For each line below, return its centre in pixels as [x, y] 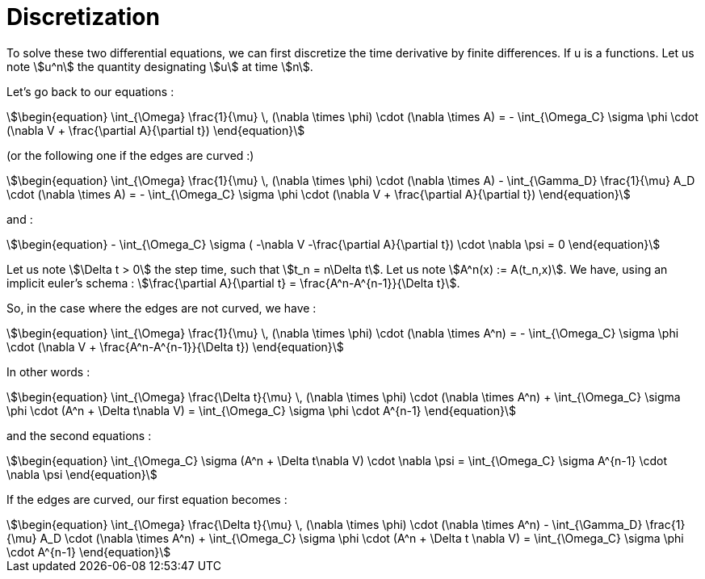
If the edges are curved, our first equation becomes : [147, 499]
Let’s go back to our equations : [90, 91]
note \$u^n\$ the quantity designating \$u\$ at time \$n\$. [160, 66]
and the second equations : [79, 435]
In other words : [48, 371]
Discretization [83, 17]
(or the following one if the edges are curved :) [130, 155]
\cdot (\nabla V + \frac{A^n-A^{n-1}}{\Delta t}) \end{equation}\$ [175, 346]
